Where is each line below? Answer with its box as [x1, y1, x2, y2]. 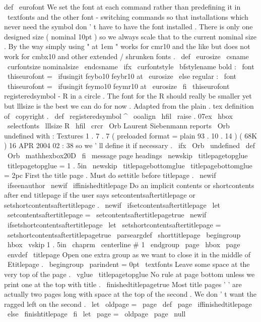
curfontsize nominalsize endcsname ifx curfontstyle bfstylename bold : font [7, 61, 254, 71]
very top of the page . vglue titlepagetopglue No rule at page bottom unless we [4, 269, 255, 280]
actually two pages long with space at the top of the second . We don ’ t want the [4, 289, 257, 299]
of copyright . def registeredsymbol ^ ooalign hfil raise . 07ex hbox [4, 110, 233, 121]
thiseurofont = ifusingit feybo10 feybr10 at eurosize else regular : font [7, 71, 236, 81]
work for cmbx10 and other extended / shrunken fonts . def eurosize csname [4, 51, 249, 61]
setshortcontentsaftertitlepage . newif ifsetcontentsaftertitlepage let [4, 199, 221, 210]
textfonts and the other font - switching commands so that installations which [7, 11, 248, 22]
